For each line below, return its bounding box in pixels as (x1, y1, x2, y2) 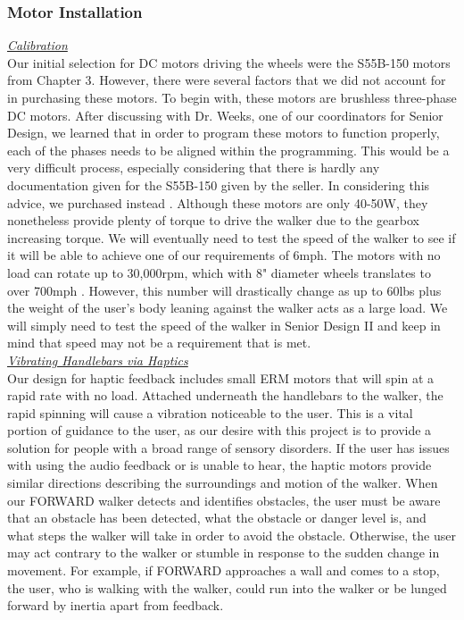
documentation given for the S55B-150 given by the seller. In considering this (7, 175, 430, 194)
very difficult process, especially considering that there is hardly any (7, 158, 380, 177)
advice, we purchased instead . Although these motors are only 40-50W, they (7, 193, 428, 212)
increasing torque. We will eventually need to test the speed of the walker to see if (7, 228, 456, 247)
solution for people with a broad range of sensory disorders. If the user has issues (7, 438, 450, 457)
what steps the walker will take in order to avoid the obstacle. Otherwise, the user (7, 525, 456, 544)
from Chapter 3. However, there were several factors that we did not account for (7, 71, 446, 89)
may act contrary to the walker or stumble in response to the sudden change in (7, 543, 440, 562)
